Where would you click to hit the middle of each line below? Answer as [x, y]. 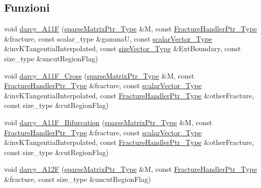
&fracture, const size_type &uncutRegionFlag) [78, 179]
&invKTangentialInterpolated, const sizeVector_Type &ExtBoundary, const [123, 48]
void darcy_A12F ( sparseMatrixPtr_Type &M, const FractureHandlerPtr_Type [130, 169]
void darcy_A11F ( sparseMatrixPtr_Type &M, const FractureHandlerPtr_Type [130, 29]
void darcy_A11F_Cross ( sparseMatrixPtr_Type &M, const [99, 75]
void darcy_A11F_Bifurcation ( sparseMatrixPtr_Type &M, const [108, 122]
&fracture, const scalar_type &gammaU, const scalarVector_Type [108, 38]
